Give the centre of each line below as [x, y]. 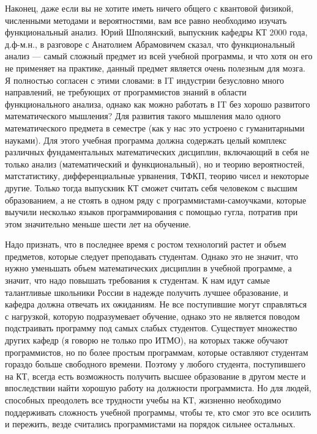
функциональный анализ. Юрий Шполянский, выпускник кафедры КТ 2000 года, [156, 32]
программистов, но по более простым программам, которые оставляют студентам [157, 352]
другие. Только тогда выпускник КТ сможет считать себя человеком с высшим [151, 187]
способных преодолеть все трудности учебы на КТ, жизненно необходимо [143, 400]
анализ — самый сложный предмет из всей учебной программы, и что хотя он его [159, 56]
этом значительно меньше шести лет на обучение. [98, 223]
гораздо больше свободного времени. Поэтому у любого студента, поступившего [155, 364]
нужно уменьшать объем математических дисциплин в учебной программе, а [148, 268]
